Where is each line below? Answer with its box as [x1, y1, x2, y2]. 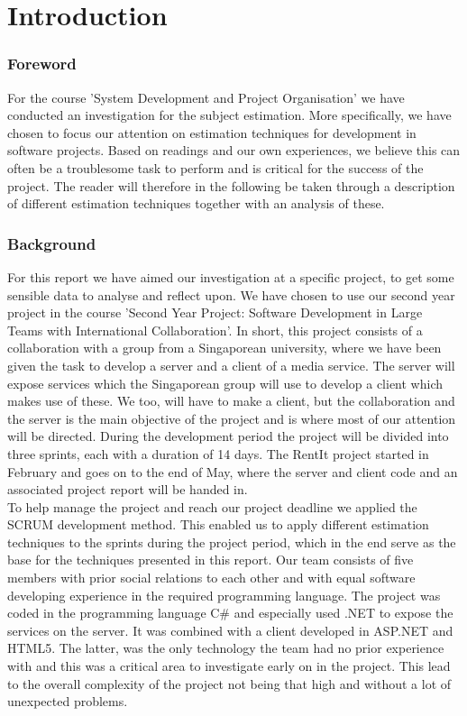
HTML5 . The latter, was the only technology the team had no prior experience [7, 638, 444, 657]
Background [7, 232, 96, 254]
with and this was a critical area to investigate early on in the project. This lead [7, 656, 451, 675]
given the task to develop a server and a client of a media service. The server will [7, 355, 455, 374]
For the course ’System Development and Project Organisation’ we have [7, 87, 405, 106]
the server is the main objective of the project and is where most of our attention [7, 408, 456, 427]
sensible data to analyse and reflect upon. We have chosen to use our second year [7, 285, 455, 304]
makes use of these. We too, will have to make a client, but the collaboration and [7, 391, 455, 410]
